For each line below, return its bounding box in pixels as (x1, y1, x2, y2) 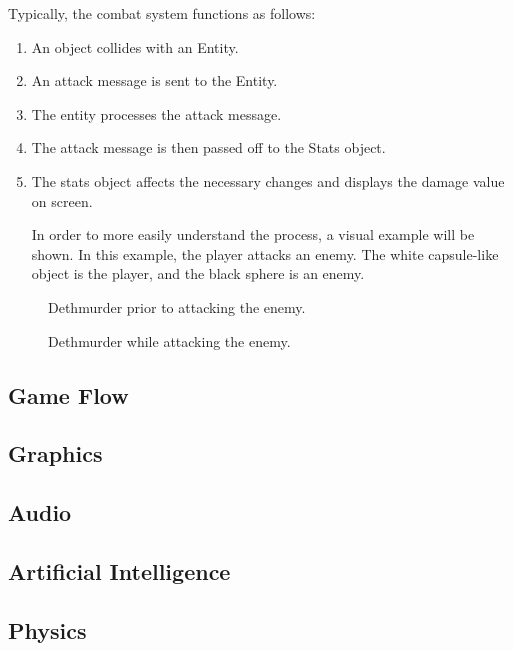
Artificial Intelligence (8, 555, 231, 586)
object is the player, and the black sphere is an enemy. (31, 263, 365, 284)
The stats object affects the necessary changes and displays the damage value (31, 170, 505, 191)
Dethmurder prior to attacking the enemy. (48, 296, 306, 317)
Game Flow (8, 379, 129, 410)
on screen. (31, 190, 93, 211)
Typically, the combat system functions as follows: (8, 3, 316, 23)
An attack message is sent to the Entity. (31, 70, 278, 91)
